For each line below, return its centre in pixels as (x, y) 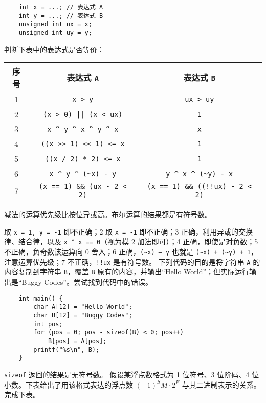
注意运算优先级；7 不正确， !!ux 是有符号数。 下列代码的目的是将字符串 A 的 (132, 261)
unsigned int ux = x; (55, 24)
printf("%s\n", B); (66, 349)
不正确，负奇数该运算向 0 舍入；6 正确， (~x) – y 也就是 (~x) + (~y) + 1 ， (131, 252)
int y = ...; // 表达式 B (61, 16)
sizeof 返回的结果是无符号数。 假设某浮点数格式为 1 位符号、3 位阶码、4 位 (131, 374)
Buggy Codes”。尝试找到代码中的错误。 (87, 282)
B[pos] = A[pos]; (77, 341)
